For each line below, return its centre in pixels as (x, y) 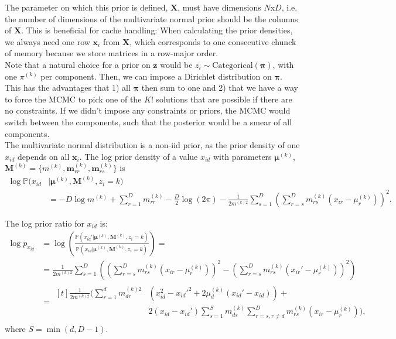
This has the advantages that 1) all (68, 88)
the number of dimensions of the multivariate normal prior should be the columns (151, 18)
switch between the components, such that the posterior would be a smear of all (148, 121)
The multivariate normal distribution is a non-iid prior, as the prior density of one (152, 145)
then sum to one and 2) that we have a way (220, 88)
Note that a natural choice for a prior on (78, 64)
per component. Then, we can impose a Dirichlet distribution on (156, 76)
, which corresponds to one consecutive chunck (213, 41)
